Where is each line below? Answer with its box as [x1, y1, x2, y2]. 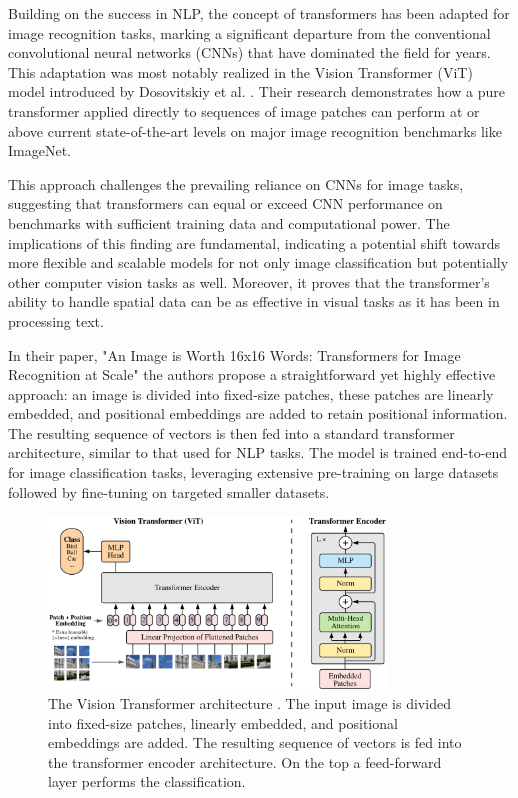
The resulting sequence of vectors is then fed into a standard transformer [8, 422, 455, 443]
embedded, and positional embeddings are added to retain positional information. [8, 403, 508, 424]
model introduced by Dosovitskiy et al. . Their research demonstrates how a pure [8, 81, 506, 102]
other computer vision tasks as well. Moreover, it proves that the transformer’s [8, 271, 490, 292]
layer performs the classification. [48, 771, 246, 792]
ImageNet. [8, 140, 71, 161]
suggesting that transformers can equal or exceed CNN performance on [8, 193, 443, 214]
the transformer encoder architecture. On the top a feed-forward [48, 751, 442, 772]
